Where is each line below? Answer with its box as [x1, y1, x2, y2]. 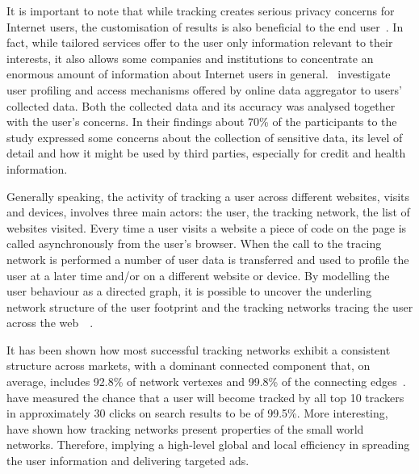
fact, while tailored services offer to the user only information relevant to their [6, 34, 393, 51]
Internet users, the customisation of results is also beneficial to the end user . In [6, 18, 404, 35]
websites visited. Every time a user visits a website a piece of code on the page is [6, 219, 407, 236]
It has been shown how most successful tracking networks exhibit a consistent [6, 341, 391, 358]
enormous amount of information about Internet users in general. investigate [6, 65, 391, 82]
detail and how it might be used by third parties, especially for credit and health [6, 145, 406, 161]
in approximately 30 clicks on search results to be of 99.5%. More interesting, [6, 405, 388, 422]
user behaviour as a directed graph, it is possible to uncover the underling [6, 283, 372, 300]
